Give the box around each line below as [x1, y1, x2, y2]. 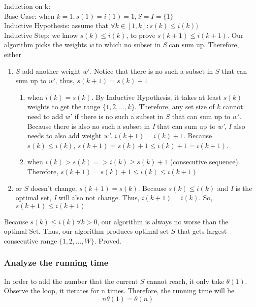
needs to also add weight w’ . [27, 130, 113, 141]
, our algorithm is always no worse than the [97, 216, 228, 226]
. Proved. [94, 235, 122, 246]
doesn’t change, [31, 183, 77, 193]
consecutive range [4, 235, 57, 246]
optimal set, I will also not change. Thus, [15, 192, 140, 203]
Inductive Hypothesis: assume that [4, 20, 108, 31]
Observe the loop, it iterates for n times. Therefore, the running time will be [4, 285, 234, 296]
